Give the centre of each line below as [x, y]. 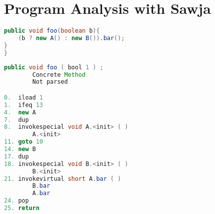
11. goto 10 [24, 142]
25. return [22, 208]
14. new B [20, 149]
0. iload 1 [24, 97]
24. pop [17, 201]
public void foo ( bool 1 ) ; [54, 67]
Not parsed [50, 82]
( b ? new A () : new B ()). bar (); [71, 38]
